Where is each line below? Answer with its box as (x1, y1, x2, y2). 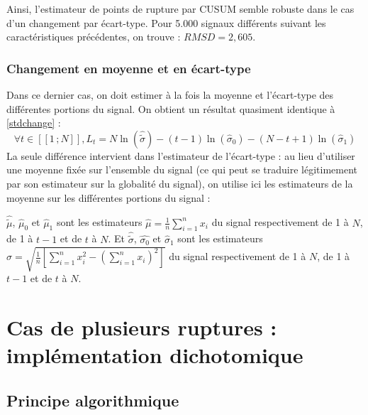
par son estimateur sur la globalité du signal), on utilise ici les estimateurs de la (6, 176, 353, 190)
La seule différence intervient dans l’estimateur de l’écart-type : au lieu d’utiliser (6, 148, 355, 163)
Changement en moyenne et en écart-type (6, 59, 251, 77)
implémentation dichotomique (6, 340, 303, 369)
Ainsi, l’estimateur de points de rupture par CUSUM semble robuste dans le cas (6, 1, 355, 16)
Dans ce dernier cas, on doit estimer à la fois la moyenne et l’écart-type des (6, 87, 334, 102)
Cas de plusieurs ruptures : (6, 312, 277, 341)
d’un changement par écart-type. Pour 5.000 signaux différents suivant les (6, 15, 326, 30)
